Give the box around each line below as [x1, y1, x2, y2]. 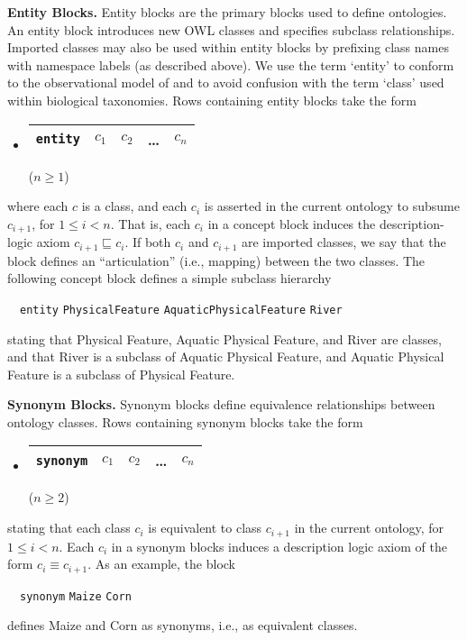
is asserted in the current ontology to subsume [204, 197, 460, 215]
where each [7, 197, 69, 215]
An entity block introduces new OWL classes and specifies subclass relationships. [7, 20, 455, 39]
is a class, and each [81, 197, 188, 215]
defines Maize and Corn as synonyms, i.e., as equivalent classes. [7, 616, 358, 635]
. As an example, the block [87, 554, 235, 573]
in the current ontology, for [294, 518, 444, 537]
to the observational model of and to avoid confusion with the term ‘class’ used [7, 73, 444, 92]
